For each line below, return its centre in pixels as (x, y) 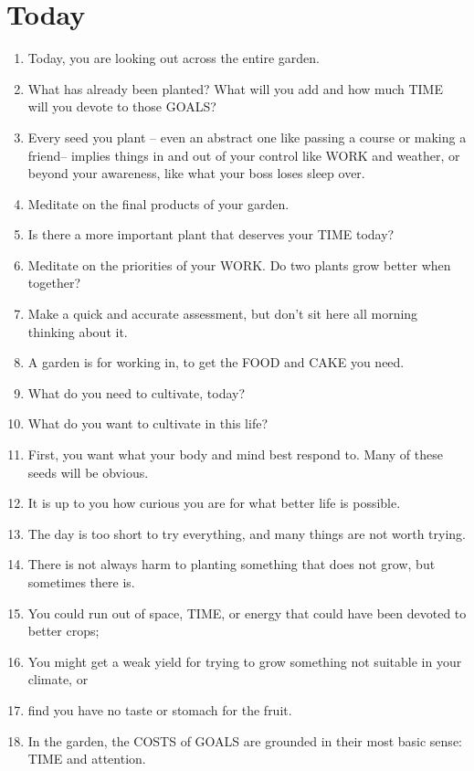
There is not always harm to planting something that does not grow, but (232, 564)
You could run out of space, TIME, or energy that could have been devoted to (247, 613)
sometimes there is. (81, 582)
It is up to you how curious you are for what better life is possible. (214, 503)
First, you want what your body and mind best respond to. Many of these (235, 454)
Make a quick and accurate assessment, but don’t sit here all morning (223, 314)
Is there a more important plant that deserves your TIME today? (211, 234)
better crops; (63, 631)
